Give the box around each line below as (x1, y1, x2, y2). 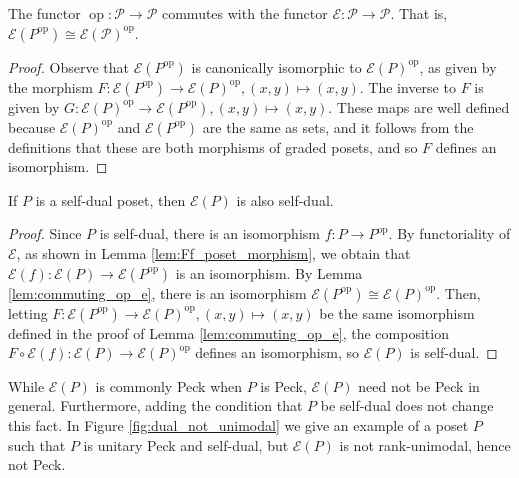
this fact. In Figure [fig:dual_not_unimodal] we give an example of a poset (8, 414, 469, 435)
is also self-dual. (236, 189, 334, 210)
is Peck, (260, 375, 307, 396)
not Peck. (8, 454, 66, 475)
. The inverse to (359, 76, 456, 97)
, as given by (419, 56, 497, 77)
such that (8, 434, 66, 455)
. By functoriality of (388, 223, 511, 244)
